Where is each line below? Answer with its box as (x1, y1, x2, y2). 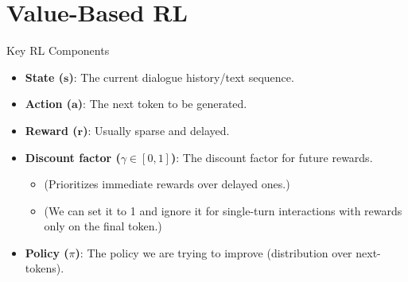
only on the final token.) (44, 218, 162, 234)
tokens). (25, 260, 64, 276)
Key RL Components (6, 42, 110, 59)
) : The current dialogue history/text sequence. (68, 68, 294, 85)
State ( (25, 68, 64, 85)
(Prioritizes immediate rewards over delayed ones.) (44, 176, 290, 192)
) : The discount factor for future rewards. (170, 149, 373, 165)
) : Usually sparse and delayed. (83, 122, 230, 138)
